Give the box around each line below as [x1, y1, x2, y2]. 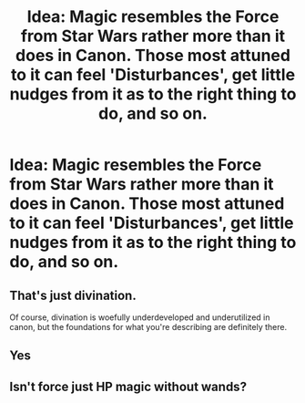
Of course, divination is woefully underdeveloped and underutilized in [9, 312, 270, 323]
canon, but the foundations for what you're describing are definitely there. [9, 322, 288, 332]
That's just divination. [9, 287, 137, 303]
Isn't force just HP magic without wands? [9, 378, 248, 394]
